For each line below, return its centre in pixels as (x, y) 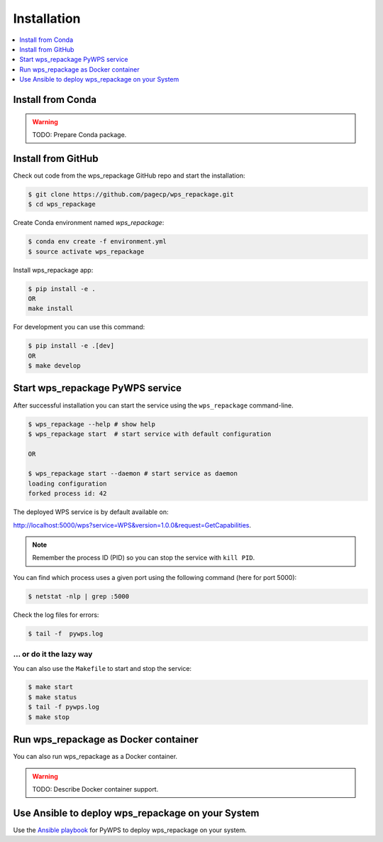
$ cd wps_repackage (62, 204)
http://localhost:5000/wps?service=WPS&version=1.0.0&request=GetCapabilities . (132, 525)
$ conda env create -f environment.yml (97, 242)
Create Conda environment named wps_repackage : (89, 223)
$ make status (52, 697)
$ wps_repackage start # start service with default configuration (150, 434)
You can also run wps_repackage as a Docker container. (95, 757)
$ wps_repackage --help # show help (92, 424)
